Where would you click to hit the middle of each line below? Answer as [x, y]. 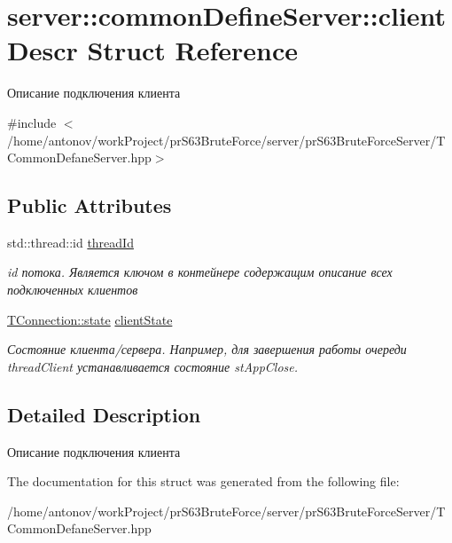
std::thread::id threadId [70, 242]
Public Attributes [90, 205]
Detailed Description [104, 414]
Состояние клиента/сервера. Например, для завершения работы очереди [207, 349]
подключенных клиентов [73, 290]
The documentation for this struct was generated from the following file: [203, 481]
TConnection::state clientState [90, 319]
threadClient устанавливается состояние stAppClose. [153, 366]
